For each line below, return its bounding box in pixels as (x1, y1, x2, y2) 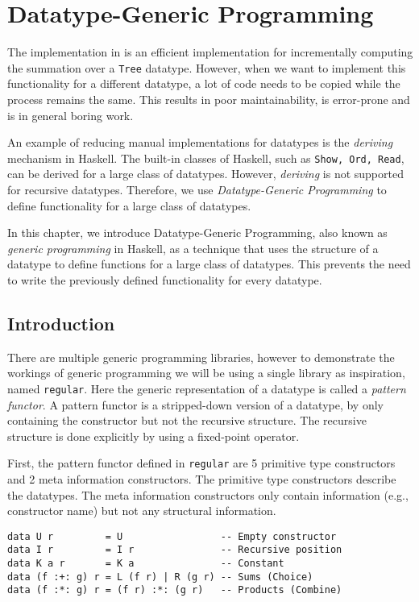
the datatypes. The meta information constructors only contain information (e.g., (7, 486, 409, 503)
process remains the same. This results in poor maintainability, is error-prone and (7, 90, 410, 107)
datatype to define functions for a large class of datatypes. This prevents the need (7, 255, 411, 272)
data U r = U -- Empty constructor (7, 530, 337, 542)
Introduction (7, 310, 115, 335)
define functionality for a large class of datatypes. (7, 197, 251, 214)
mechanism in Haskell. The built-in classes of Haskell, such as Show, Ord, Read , (7, 149, 404, 166)
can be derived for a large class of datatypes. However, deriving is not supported (7, 165, 404, 182)
